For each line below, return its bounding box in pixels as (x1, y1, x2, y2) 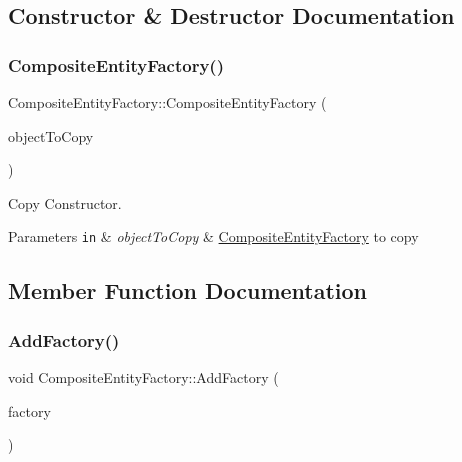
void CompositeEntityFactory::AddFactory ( (8, 367, 279, 388)
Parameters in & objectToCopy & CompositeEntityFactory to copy (8, 226, 419, 247)
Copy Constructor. (8, 192, 122, 213)
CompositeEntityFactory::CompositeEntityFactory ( (8, 92, 327, 112)
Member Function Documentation (8, 275, 368, 306)
